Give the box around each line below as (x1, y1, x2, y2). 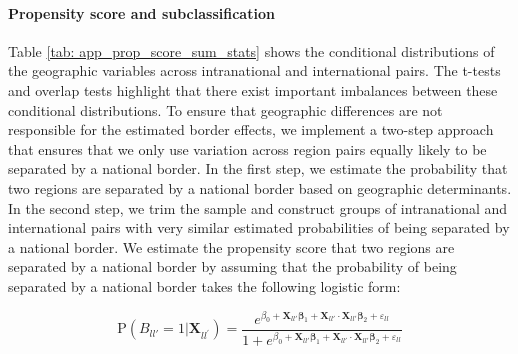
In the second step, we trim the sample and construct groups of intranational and (8, 197, 508, 218)
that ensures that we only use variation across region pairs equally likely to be (8, 138, 487, 159)
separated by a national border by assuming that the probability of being (8, 256, 457, 277)
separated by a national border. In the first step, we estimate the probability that (8, 158, 508, 179)
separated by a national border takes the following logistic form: (8, 275, 401, 296)
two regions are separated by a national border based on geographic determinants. (8, 177, 512, 198)
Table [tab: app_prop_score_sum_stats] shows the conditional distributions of (8, 40, 495, 61)
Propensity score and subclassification (8, 2, 275, 23)
